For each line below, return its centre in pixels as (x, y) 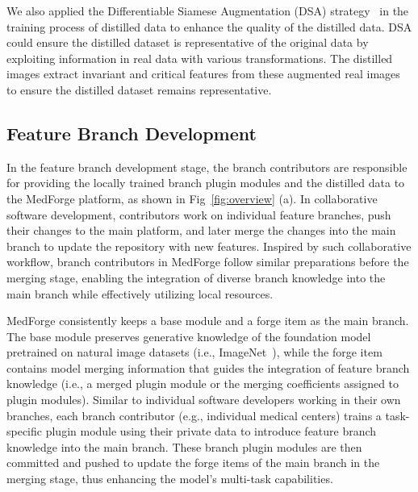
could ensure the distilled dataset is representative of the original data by (188, 42)
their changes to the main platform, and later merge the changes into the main (201, 230)
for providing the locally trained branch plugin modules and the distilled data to (206, 183)
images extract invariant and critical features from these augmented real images (203, 74)
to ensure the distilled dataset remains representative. (139, 89)
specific (25, 431)
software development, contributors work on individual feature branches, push (199, 214)
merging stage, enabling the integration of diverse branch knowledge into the (196, 277)
